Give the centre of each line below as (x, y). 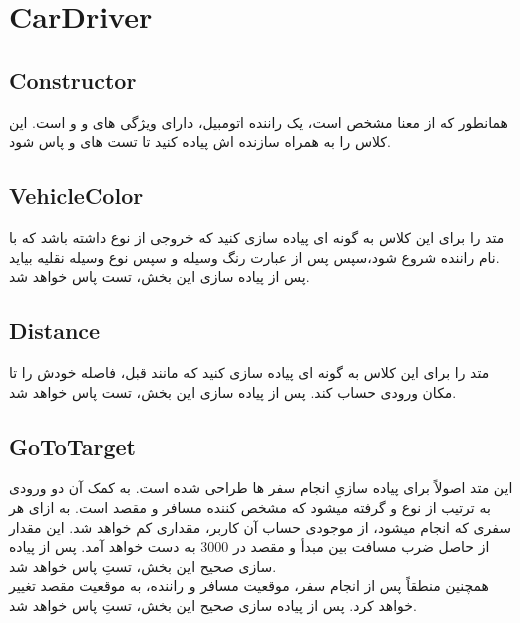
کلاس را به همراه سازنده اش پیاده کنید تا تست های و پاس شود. (200, 141)
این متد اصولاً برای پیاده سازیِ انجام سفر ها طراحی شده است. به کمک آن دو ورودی (261, 487)
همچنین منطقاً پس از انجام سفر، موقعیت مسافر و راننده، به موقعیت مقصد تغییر (249, 585)
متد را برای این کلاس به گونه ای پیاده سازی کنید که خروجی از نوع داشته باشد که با (257, 236)
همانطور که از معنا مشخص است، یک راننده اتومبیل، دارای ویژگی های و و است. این (258, 121)
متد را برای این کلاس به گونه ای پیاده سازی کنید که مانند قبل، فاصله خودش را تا (249, 371)
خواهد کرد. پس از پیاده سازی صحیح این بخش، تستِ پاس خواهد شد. (213, 604)
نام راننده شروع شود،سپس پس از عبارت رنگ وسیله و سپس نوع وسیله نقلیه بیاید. (254, 256)
